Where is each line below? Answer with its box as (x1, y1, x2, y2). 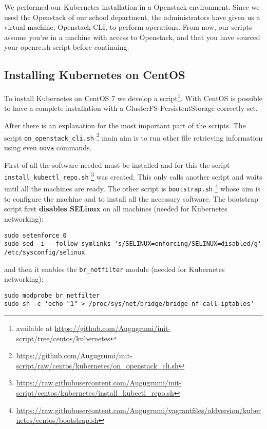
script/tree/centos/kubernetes (16, 333, 110, 343)
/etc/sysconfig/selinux (4, 248, 85, 256)
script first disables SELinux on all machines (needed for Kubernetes (4, 203, 227, 214)
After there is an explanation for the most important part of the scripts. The (4, 120, 246, 131)
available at (16, 323, 52, 334)
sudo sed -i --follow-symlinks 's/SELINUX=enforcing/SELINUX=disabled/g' (4, 240, 262, 248)
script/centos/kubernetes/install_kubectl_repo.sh (16, 387, 174, 398)
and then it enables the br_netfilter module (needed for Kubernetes (4, 263, 225, 274)
